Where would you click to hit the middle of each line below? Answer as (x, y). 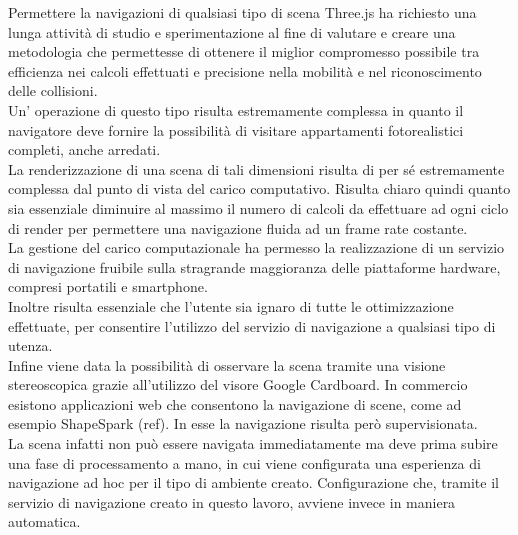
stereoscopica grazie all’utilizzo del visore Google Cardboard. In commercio (238, 384)
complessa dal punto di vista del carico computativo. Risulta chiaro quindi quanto (259, 188)
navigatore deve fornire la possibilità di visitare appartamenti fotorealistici (236, 129)
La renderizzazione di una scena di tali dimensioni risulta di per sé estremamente (256, 168)
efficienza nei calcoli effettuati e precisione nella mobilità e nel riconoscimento (245, 70)
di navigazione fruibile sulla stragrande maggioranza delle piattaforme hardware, (254, 266)
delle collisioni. (53, 90)
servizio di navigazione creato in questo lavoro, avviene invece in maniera (232, 501)
